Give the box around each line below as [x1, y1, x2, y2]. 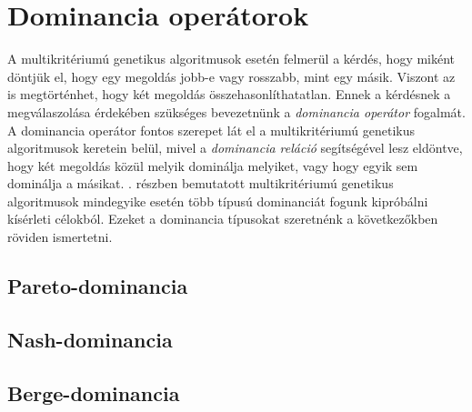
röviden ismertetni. [7, 227, 113, 246]
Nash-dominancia [7, 325, 173, 353]
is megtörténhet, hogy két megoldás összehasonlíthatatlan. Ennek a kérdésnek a [7, 85, 451, 104]
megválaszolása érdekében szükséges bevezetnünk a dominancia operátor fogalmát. [7, 102, 466, 121]
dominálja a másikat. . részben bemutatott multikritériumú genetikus [7, 174, 394, 193]
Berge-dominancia [7, 378, 180, 407]
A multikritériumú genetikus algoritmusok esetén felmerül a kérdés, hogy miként [7, 49, 456, 68]
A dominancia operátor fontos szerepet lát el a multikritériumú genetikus [7, 120, 416, 139]
